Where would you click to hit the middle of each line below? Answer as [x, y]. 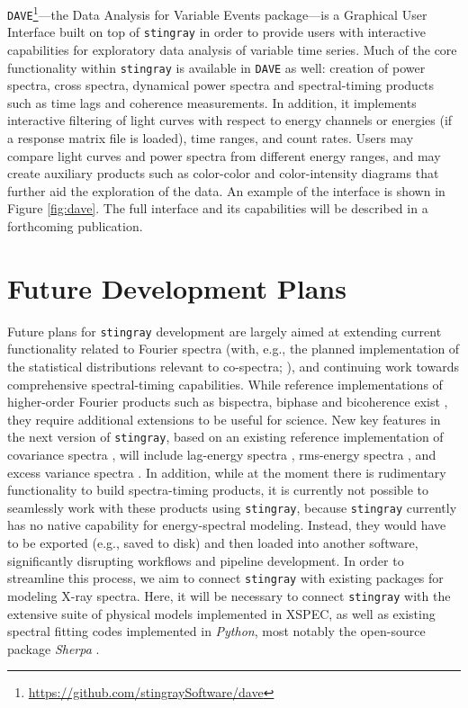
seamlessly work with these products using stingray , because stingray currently [232, 507]
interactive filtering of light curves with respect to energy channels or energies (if [230, 120]
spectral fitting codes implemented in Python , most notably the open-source [216, 631]
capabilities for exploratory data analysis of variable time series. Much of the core [232, 49]
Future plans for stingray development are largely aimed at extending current [225, 331]
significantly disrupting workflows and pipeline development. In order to [206, 560]
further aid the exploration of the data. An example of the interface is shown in [226, 190]
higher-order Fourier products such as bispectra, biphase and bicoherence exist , [228, 402]
